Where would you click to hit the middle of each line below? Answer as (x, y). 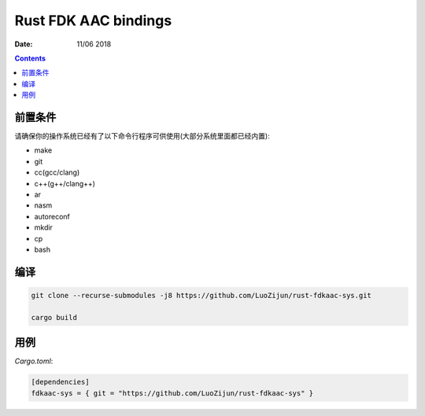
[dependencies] (60, 382)
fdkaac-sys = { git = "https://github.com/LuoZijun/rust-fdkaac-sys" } (172, 393)
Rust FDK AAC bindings (93, 20)
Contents (30, 58)
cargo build (54, 317)
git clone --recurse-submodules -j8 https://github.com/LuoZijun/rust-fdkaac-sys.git (201, 295)
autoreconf (52, 216)
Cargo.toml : (34, 361)
